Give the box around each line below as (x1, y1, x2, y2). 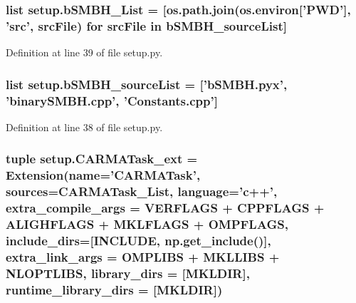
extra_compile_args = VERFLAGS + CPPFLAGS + (6, 199, 325, 217)
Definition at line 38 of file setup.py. (6, 119, 163, 134)
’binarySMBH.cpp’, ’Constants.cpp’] (6, 91, 218, 109)
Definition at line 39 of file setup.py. (6, 45, 163, 60)
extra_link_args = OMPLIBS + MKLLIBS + (6, 247, 280, 265)
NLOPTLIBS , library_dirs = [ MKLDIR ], (6, 264, 250, 282)
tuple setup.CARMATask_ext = (6, 150, 198, 168)
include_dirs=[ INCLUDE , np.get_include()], (6, 232, 271, 249)
